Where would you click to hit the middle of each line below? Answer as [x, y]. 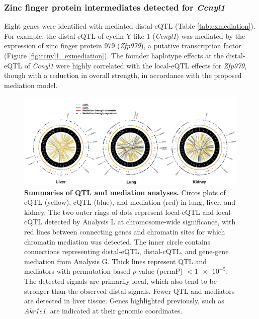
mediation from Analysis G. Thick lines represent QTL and [116, 261]
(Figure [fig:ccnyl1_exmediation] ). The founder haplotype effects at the [114, 55]
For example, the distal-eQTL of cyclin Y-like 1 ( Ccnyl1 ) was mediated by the [125, 35]
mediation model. [31, 85]
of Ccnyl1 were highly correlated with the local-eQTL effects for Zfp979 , [136, 65]
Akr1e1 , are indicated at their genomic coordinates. [103, 310]
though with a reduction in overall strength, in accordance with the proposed [123, 75]
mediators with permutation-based [77, 271]
